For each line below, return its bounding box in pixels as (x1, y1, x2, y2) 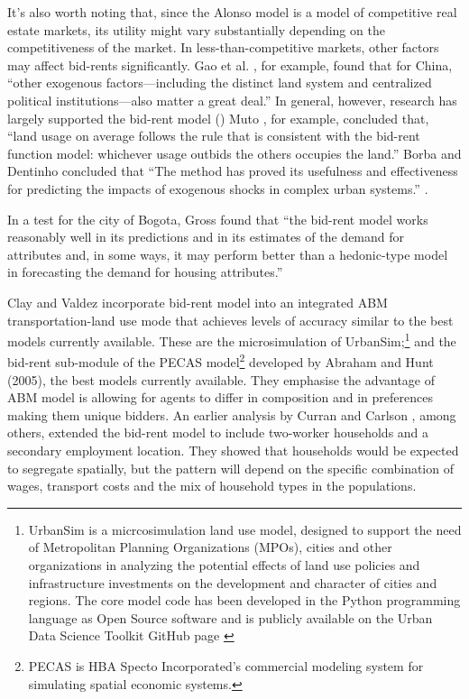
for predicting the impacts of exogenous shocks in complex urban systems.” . (7, 179, 428, 198)
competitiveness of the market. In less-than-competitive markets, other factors (7, 38, 439, 57)
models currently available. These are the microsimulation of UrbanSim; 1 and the (7, 329, 456, 350)
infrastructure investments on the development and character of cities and (28, 573, 437, 592)
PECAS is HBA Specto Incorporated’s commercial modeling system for (28, 656, 424, 675)
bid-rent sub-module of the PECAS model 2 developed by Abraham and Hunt (7, 350, 434, 371)
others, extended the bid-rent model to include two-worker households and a (7, 423, 429, 442)
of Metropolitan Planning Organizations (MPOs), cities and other (28, 538, 392, 556)
